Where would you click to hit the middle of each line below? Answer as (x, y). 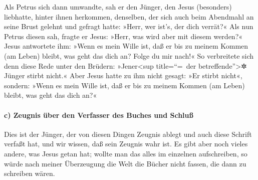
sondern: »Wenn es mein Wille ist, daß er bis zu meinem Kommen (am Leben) (124, 85)
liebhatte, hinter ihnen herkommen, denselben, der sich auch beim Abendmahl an (129, 16)
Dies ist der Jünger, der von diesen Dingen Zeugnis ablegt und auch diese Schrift (128, 134)
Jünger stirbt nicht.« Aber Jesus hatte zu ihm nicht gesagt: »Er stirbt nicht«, (123, 75)
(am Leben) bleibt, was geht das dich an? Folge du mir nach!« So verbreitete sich (129, 55)
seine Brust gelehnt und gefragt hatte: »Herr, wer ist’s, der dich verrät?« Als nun (129, 26)
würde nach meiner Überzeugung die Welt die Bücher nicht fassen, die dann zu (125, 163)
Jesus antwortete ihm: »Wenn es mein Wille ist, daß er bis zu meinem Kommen (126, 46)
